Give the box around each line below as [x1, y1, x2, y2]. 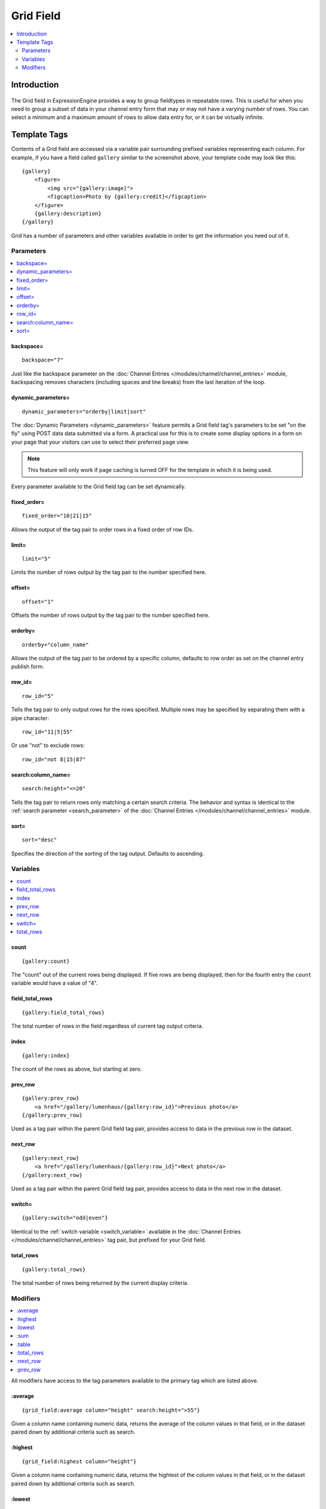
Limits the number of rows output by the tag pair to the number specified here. [11, 569, 206, 576]
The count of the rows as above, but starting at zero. [11, 1065, 142, 1073]
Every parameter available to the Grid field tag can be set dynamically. [11, 483, 186, 490]
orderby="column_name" [22, 641, 89, 648]
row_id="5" [22, 692, 54, 700]
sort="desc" [22, 837, 57, 843]
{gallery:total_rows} [22, 1266, 86, 1273]
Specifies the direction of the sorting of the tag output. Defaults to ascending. [11, 850, 205, 857]
